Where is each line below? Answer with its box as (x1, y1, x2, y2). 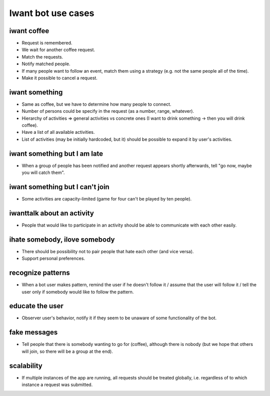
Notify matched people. (21, 61, 70, 67)
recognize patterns (9, 269, 70, 277)
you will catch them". (21, 169, 65, 175)
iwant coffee (9, 27, 49, 35)
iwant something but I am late (9, 149, 103, 158)
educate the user (9, 302, 63, 310)
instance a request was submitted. (21, 381, 93, 388)
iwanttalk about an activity (9, 209, 94, 218)
